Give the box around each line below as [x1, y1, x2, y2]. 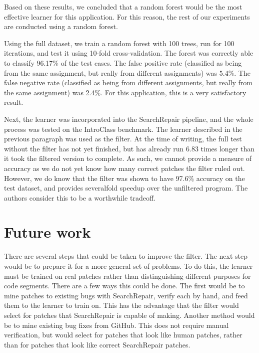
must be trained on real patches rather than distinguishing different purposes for [4, 270, 251, 281]
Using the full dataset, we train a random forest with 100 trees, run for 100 [4, 38, 234, 48]
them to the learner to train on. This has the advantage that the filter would [4, 300, 239, 310]
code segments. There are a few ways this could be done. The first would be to [4, 280, 245, 291]
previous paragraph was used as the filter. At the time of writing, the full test [4, 133, 242, 144]
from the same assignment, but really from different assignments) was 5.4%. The [4, 67, 250, 78]
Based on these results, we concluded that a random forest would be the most [4, 2, 242, 12]
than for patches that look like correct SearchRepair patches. [4, 339, 190, 349]
